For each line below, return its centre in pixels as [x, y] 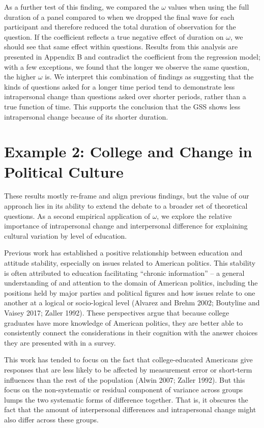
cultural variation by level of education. [66, 235]
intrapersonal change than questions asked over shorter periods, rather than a [125, 96]
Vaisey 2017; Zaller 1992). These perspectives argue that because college [117, 312]
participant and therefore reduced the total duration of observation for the [120, 27]
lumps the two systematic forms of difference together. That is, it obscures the [126, 399]
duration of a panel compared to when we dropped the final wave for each [119, 17]
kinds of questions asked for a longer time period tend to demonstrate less [120, 86]
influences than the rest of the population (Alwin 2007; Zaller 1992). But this [125, 379]
